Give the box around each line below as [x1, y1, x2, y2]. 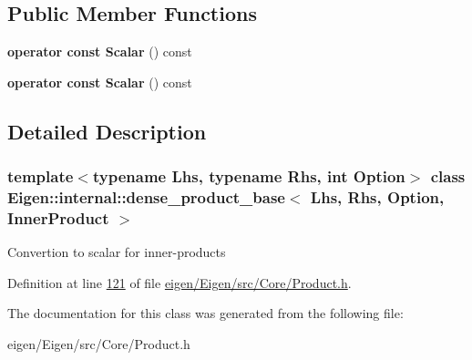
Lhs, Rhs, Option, [310, 186, 445, 209]
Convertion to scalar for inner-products [7, 242, 226, 262]
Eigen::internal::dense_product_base [7, 186, 285, 209]
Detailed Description [7, 117, 207, 145]
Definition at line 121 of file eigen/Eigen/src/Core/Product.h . [7, 273, 352, 292]
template [7, 165, 74, 188]
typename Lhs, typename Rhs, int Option [92, 165, 405, 188]
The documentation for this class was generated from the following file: [7, 303, 404, 323]
